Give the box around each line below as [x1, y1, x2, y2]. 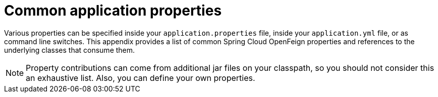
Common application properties [4, 2, 222, 19]
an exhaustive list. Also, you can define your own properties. [26, 72, 255, 83]
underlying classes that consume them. [4, 45, 135, 54]
